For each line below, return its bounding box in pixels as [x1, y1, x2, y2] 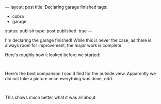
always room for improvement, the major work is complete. [5, 43, 123, 48]
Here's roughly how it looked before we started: [5, 52, 100, 58]
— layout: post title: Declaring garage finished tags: [5, 4, 108, 10]
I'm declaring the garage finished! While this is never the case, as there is [5, 37, 152, 43]
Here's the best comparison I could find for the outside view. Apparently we [5, 71, 156, 76]
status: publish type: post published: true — [5, 28, 93, 33]
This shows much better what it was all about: [5, 94, 97, 100]
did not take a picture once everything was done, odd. [5, 76, 113, 81]
